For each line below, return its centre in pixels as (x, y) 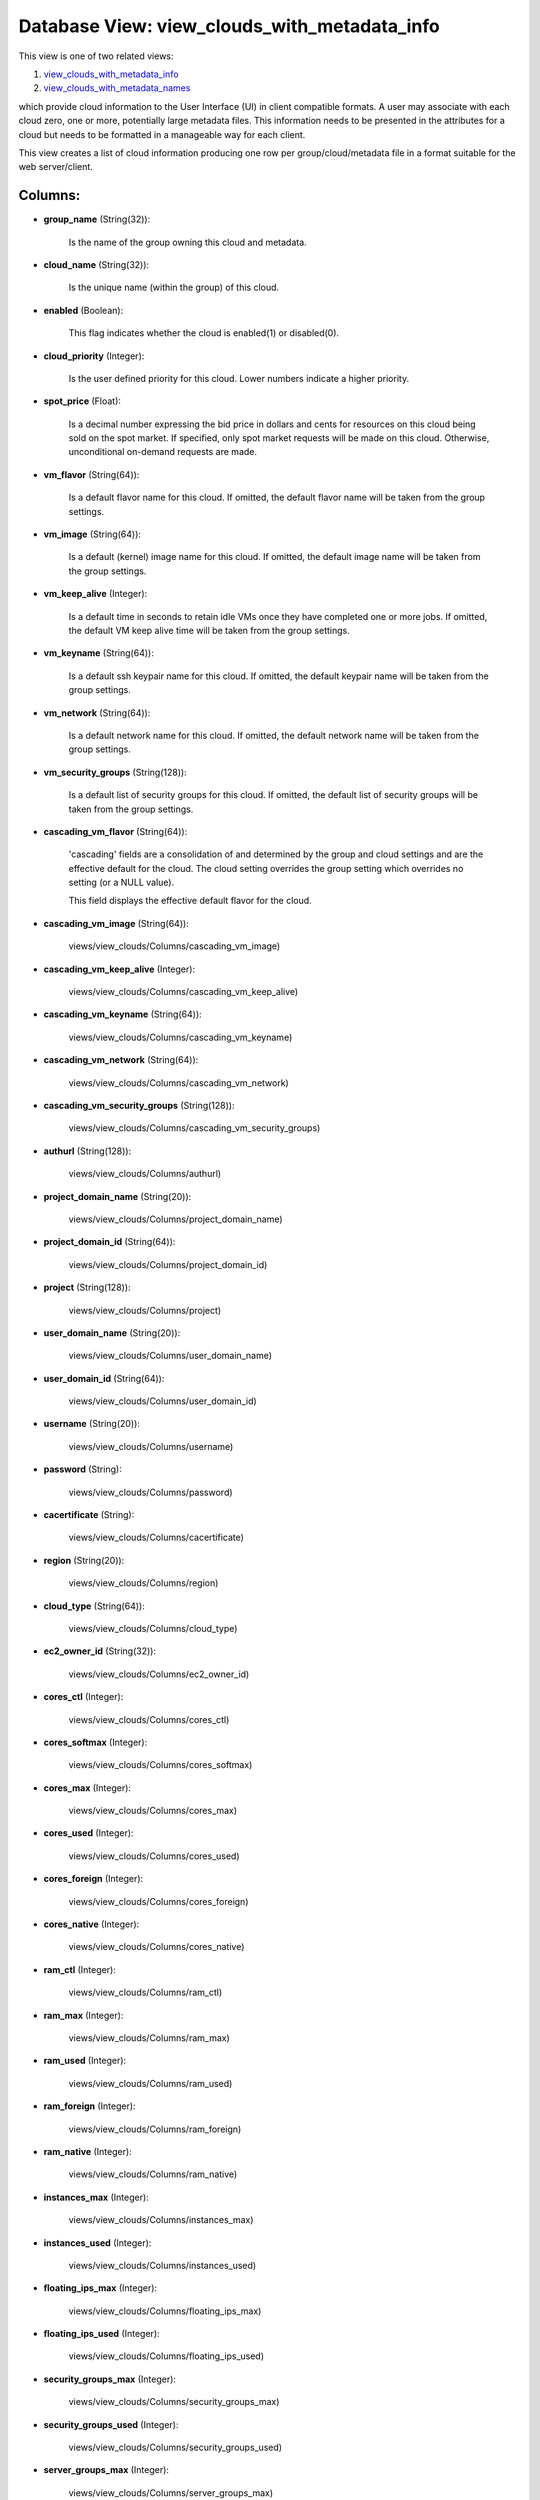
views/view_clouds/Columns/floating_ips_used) (166, 2356)
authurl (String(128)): (87, 1151)
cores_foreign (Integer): (93, 1879)
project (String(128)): (87, 1287)
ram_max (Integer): (83, 2015)
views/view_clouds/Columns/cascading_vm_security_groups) (194, 1128)
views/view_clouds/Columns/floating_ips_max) (165, 2311)
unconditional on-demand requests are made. (163, 452)
